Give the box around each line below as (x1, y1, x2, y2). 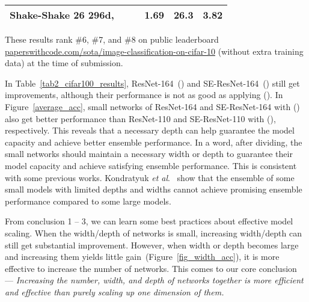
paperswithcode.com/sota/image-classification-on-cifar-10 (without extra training (5, 45, 304, 57)
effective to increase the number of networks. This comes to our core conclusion (5, 262, 297, 274)
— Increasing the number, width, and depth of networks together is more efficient (5, 274, 304, 286)
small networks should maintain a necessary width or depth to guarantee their (5, 147, 293, 160)
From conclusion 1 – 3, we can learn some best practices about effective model (5, 215, 293, 227)
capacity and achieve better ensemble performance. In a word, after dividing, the (5, 135, 302, 148)
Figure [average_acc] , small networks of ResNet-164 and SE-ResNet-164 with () (5, 100, 300, 112)
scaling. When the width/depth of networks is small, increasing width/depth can (5, 226, 302, 239)
